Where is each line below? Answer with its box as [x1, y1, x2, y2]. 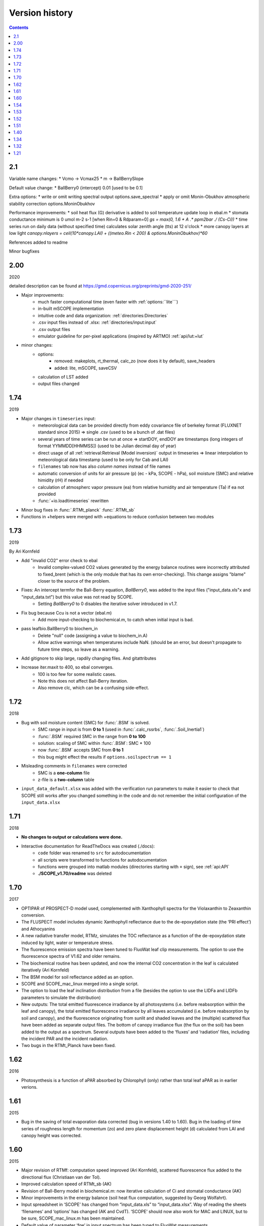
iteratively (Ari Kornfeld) [21, 967, 69, 973]
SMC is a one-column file [38, 770, 90, 776]
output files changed [38, 381, 80, 387]
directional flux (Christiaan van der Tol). [21, 1174, 101, 1180]
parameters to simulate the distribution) [21, 995, 101, 1000]
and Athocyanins [21, 926, 55, 932]
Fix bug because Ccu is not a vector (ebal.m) [21, 610, 112, 615]
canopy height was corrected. [21, 1133, 82, 1139]
